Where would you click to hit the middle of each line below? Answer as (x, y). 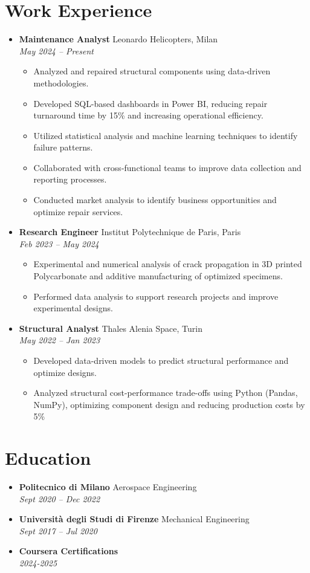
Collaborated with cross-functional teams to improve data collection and (167, 167)
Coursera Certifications (68, 551)
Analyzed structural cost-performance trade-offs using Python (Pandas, (166, 393)
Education (48, 458)
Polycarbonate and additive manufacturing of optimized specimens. (158, 276)
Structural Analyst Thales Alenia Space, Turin (111, 328)
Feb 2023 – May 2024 (59, 243)
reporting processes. (70, 179)
